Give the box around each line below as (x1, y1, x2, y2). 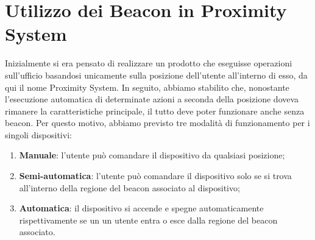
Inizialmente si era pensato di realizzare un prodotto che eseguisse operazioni (5, 57, 292, 69)
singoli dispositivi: (5, 128, 72, 141)
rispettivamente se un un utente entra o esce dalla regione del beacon (19, 213, 278, 226)
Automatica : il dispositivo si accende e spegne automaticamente (19, 202, 264, 214)
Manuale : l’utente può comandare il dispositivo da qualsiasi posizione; (19, 149, 285, 161)
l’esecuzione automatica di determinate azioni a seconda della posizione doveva (5, 93, 299, 105)
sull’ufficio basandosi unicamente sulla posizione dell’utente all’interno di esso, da (5, 68, 308, 81)
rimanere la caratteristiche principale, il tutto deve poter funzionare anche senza (5, 104, 305, 117)
